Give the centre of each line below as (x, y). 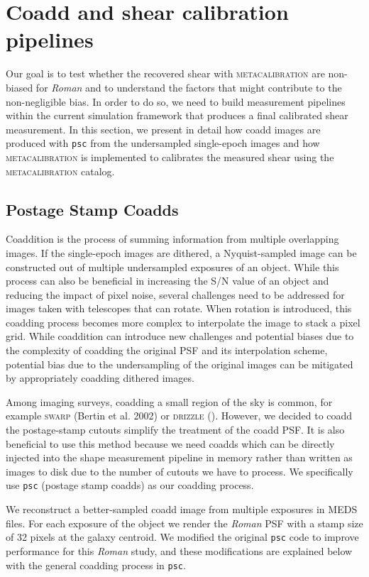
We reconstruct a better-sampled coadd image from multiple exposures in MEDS (182, 509)
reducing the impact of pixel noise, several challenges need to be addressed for (175, 294)
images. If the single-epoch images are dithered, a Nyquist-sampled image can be (181, 252)
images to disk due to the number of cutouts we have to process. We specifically (180, 471)
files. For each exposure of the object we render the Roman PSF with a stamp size (184, 523)
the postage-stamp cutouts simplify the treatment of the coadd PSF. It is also (175, 430)
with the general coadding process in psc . (96, 565)
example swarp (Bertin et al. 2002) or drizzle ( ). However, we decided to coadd (179, 416)
